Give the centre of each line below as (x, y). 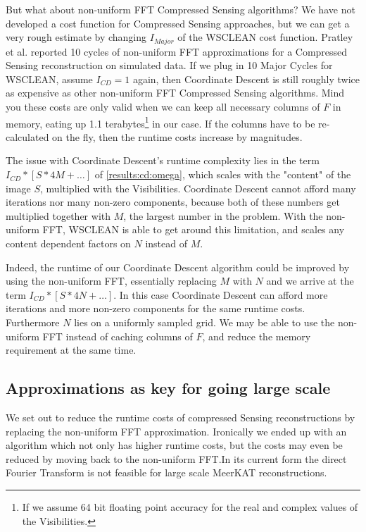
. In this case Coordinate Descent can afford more (221, 294)
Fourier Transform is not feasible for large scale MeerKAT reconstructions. (166, 472)
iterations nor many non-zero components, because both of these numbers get (173, 202)
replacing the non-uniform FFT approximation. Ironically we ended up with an (176, 431)
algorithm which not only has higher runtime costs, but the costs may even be (174, 445)
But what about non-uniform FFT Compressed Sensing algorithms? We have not (181, 9)
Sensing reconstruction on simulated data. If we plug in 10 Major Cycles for (169, 65)
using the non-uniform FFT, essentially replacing (111, 281)
